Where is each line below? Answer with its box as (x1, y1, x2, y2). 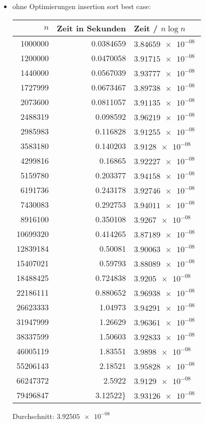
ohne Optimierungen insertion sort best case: (12, 1, 151, 11)
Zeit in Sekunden (56, 22, 126, 34)
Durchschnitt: (12, 410, 54, 421)
